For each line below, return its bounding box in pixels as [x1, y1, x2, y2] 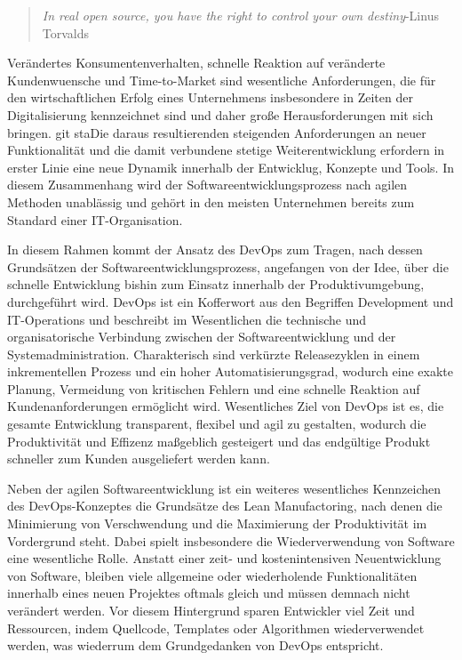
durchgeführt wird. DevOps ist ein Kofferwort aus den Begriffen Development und [7, 292, 454, 310]
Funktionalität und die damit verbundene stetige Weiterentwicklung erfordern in [7, 141, 445, 159]
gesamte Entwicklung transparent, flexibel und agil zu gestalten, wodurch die [7, 415, 426, 433]
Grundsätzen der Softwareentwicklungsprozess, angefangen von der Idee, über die [7, 257, 449, 276]
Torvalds [42, 23, 90, 42]
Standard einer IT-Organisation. [7, 210, 183, 229]
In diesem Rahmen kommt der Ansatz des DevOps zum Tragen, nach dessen [7, 240, 423, 259]
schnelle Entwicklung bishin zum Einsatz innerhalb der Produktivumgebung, [7, 275, 425, 294]
